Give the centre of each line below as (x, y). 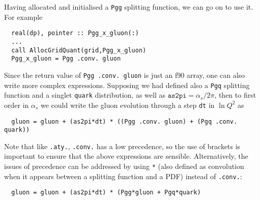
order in (17, 105)
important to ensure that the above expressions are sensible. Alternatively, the (126, 156)
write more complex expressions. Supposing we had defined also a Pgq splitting (127, 85)
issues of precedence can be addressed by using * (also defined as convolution (124, 166)
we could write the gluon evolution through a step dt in (128, 105)
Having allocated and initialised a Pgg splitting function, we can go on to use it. (129, 7)
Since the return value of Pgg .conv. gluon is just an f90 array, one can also (125, 75)
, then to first (235, 95)
